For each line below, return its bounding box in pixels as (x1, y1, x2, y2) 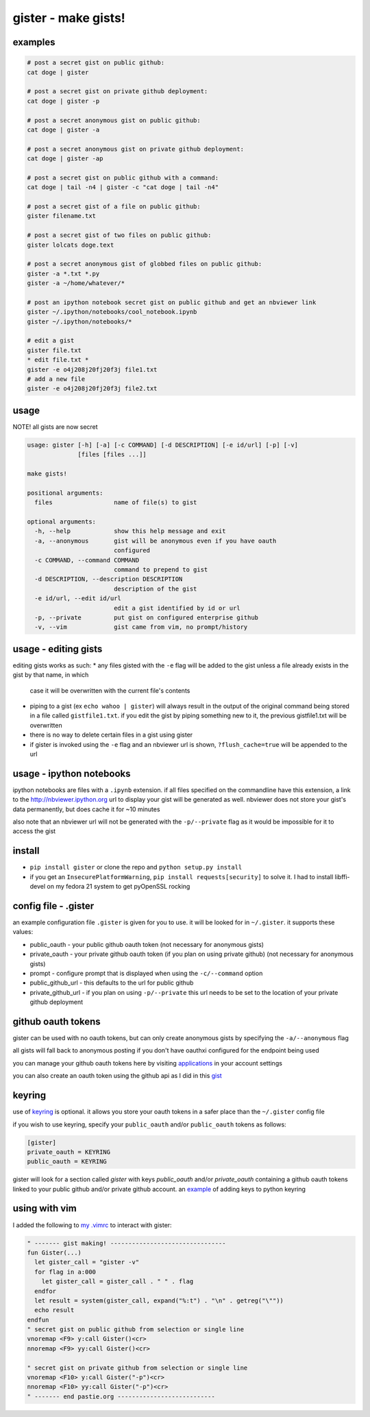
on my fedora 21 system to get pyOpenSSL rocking (47, 883, 190, 891)
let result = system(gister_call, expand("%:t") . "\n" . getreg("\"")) (34, 1296, 284, 1305)
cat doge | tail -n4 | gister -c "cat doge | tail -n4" (27, 184, 219, 191)
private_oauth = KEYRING (27, 1148, 111, 1156)
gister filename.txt (27, 212, 96, 220)
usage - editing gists (12, 643, 103, 654)
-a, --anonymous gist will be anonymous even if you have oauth (34, 537, 277, 545)
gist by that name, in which (12, 671, 89, 679)
